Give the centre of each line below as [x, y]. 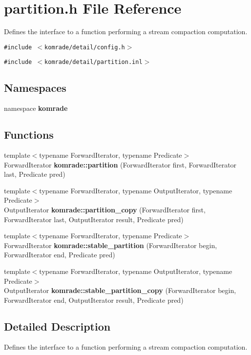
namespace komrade [36, 108]
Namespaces [35, 88]
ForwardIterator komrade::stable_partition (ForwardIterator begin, [111, 245]
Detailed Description [57, 326]
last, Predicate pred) [35, 174]
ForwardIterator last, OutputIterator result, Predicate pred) [94, 219]
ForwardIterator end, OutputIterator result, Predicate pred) [94, 300]
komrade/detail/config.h [85, 47]
